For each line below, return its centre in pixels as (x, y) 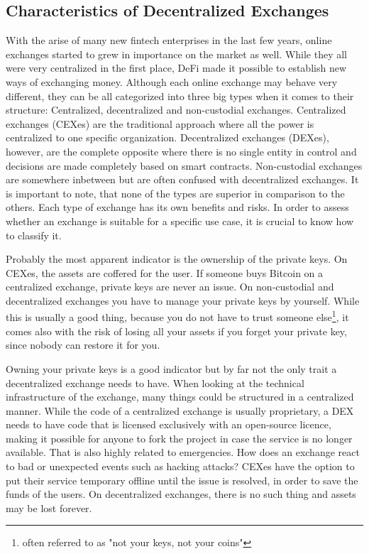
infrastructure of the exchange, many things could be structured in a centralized (180, 397)
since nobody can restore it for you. (83, 345)
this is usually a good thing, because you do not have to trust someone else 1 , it (177, 316)
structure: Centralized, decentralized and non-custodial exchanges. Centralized (176, 110)
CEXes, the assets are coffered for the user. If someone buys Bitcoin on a (165, 272)
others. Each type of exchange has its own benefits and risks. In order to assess (177, 207)
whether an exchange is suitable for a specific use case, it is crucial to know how (180, 221)
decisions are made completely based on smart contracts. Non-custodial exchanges (184, 165)
